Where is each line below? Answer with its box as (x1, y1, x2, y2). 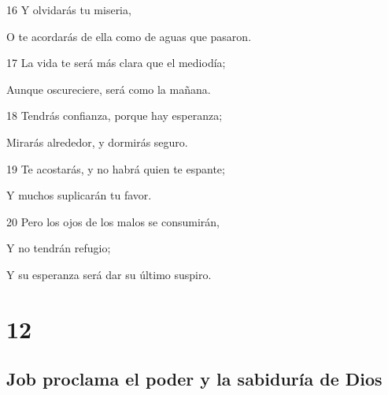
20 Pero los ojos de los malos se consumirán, (6, 213, 220, 229)
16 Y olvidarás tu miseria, (6, 2, 131, 17)
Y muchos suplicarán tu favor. (6, 187, 152, 203)
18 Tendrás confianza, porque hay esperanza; (6, 107, 223, 124)
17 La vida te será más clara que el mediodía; (6, 54, 226, 71)
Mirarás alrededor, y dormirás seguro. (6, 133, 188, 150)
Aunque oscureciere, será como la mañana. (6, 80, 211, 97)
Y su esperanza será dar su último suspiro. (6, 266, 212, 282)
